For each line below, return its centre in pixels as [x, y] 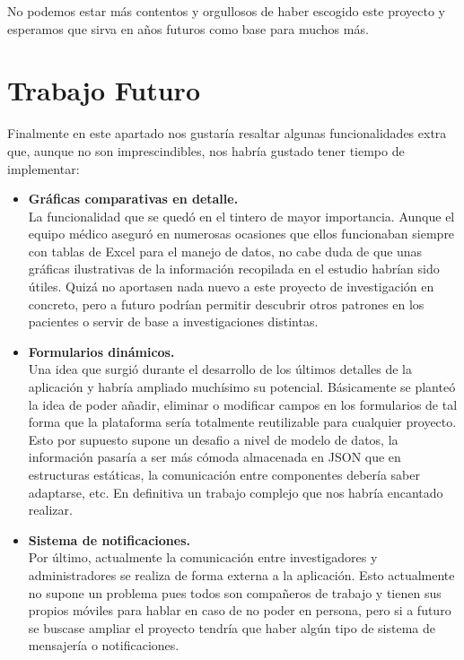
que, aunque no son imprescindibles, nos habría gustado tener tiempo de [206, 150]
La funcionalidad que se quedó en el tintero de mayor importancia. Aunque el [241, 216]
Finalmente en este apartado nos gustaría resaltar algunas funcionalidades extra [227, 133]
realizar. [50, 510]
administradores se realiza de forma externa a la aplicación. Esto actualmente [241, 574]
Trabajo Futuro [104, 90]
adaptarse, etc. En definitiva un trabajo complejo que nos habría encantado [236, 492]
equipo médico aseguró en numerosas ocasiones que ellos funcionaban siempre [241, 234]
